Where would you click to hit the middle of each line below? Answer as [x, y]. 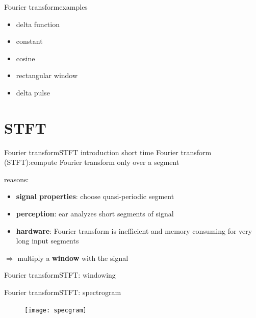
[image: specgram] [56, 310]
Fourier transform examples [46, 7]
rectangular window [47, 75]
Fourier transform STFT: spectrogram [63, 292]
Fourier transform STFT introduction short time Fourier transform [108, 152]
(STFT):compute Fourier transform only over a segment [92, 162]
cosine [25, 58]
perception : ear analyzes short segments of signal [95, 214]
